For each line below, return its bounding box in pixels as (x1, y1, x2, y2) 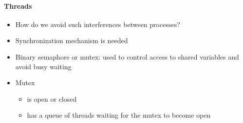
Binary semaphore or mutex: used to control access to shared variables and (15, 51, 239, 61)
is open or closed (27, 93, 77, 104)
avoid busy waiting (15, 61, 72, 71)
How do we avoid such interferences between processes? (15, 19, 180, 29)
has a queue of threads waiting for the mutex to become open (27, 110, 211, 120)
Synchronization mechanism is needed (15, 35, 128, 46)
